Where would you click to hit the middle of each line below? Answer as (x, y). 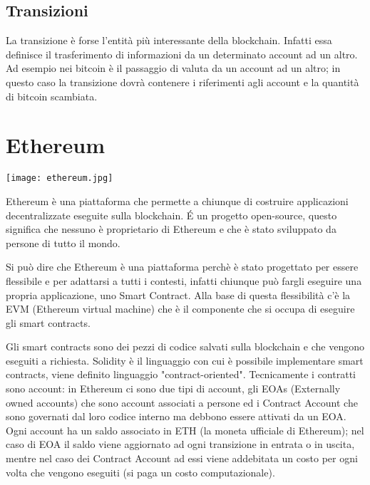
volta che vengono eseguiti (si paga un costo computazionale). (140, 472)
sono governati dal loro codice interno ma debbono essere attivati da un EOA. (176, 416)
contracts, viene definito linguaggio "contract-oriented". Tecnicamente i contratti (181, 374)
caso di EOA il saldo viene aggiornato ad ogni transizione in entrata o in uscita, (180, 444)
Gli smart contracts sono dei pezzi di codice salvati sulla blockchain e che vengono (185, 346)
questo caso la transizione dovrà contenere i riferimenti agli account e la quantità (183, 82)
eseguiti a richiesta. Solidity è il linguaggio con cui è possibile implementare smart (185, 360)
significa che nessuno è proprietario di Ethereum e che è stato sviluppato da (171, 229)
